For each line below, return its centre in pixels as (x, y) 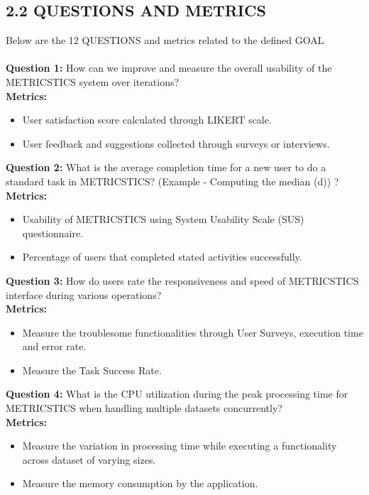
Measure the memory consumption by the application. (140, 483)
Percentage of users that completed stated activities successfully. (162, 257)
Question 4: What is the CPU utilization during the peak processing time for (177, 394)
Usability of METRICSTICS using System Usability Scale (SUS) (163, 219)
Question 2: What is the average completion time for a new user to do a (166, 167)
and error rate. (54, 346)
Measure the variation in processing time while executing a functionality (180, 446)
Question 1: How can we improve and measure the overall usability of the (169, 68)
